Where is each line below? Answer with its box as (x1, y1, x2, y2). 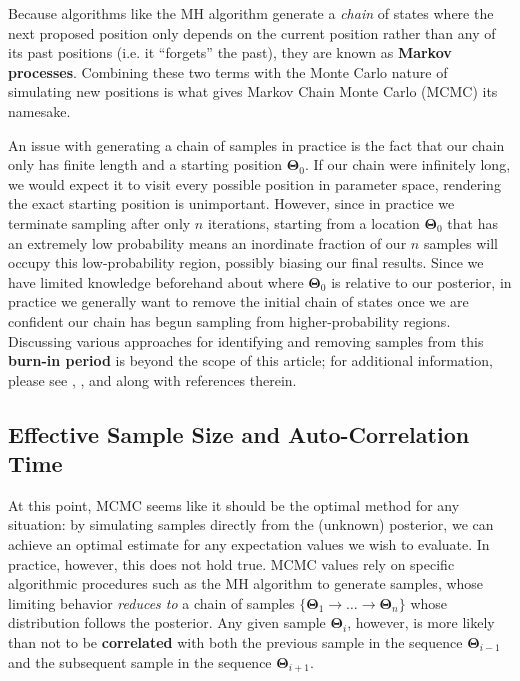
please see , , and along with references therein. (8, 369, 297, 390)
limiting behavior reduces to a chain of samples (8, 592, 295, 613)
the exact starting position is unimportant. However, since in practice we (8, 193, 455, 214)
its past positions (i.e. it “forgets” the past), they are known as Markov (8, 42, 452, 63)
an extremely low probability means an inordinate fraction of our (8, 232, 407, 253)
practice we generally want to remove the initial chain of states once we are (8, 291, 469, 312)
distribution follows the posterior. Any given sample (8, 612, 326, 633)
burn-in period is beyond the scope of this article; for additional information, (8, 350, 493, 371)
